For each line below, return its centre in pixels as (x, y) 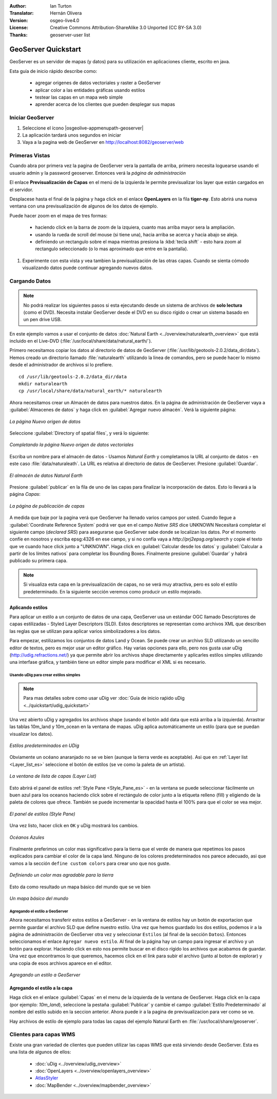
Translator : (22, 13)
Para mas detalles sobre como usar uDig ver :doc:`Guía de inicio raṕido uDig (104, 698)
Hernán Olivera (66, 13)
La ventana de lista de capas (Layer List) (53, 776)
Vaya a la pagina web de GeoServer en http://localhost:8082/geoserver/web (103, 142)
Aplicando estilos (29, 607)
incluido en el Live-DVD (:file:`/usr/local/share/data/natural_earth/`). (81, 341)
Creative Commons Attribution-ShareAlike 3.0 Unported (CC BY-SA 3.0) (126, 28)
